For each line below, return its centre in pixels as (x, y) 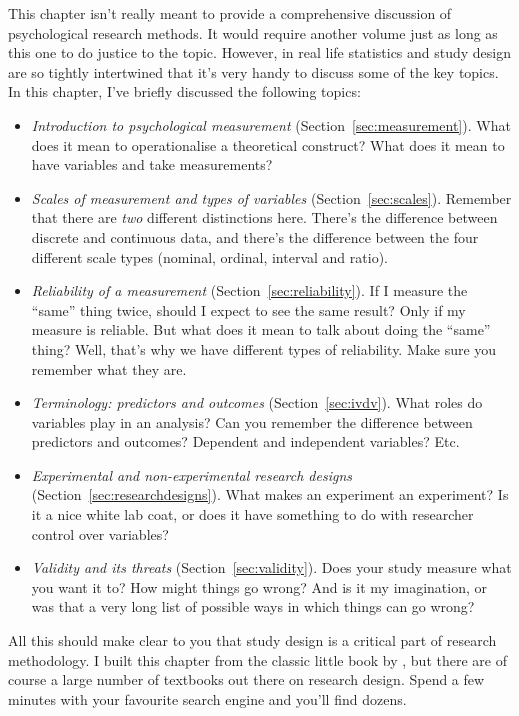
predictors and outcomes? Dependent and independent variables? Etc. (245, 441)
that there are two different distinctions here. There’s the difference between (264, 217)
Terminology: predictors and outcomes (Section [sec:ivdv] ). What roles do (257, 402)
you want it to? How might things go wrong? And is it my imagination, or (259, 586)
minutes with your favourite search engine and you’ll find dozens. (207, 698)
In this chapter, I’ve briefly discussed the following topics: (184, 91)
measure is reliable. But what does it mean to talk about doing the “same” (261, 329)
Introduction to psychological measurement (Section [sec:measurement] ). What (271, 124)
